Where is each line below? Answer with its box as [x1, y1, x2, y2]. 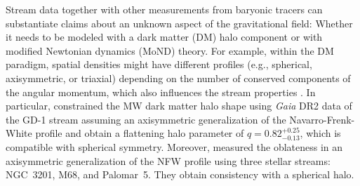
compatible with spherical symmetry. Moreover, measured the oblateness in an [6, 139, 343, 154]
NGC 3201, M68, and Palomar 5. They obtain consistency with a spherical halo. [6, 167, 354, 182]
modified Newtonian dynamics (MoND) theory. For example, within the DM [6, 43, 334, 58]
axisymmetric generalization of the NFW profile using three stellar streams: [6, 153, 331, 168]
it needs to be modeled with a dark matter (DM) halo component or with [6, 29, 323, 44]
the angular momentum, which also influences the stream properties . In [6, 84, 316, 99]
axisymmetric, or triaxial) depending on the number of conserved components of [6, 70, 351, 85]
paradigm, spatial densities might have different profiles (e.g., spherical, [6, 57, 312, 72]
